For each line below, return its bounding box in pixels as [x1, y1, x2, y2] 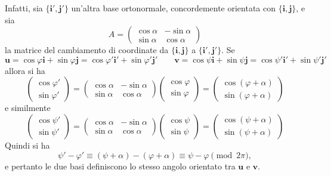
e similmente [5, 101, 51, 114]
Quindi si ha [5, 138, 50, 151]
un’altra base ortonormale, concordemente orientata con [71, 2, 276, 14]
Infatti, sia [5, 2, 43, 14]
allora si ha [5, 64, 45, 76]
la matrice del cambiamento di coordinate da [5, 44, 169, 56]
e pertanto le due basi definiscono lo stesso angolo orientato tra [5, 159, 236, 172]
